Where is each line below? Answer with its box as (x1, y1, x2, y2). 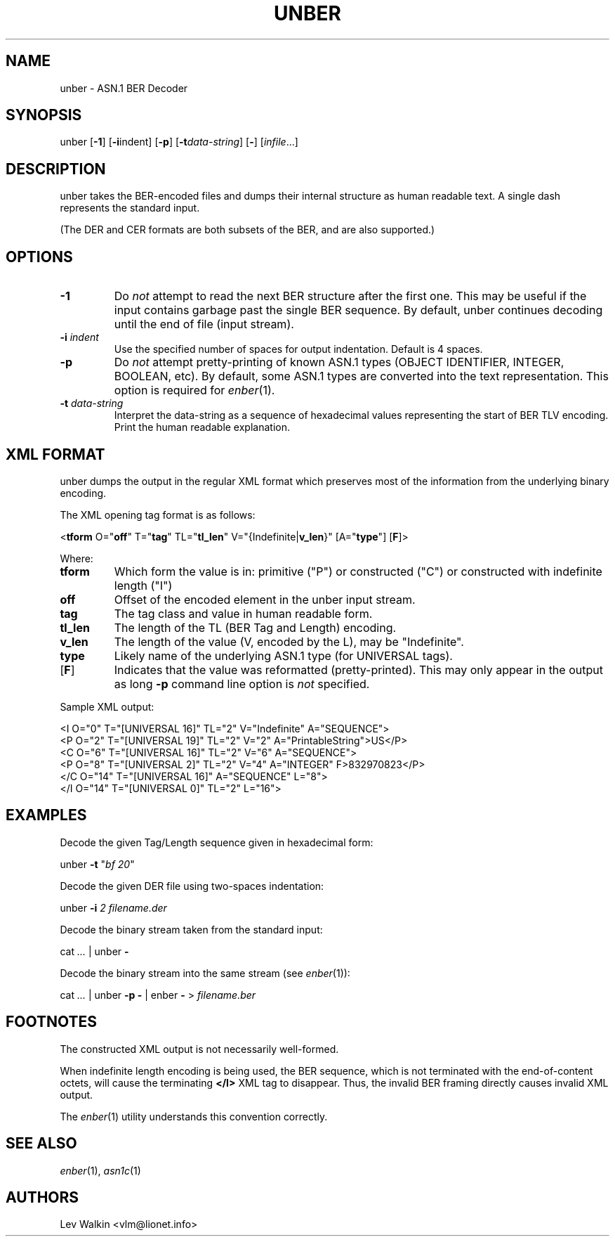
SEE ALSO (6, 1134, 77, 1153)
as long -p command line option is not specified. (114, 676, 370, 691)
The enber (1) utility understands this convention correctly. (60, 1110, 328, 1123)
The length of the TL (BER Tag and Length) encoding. (114, 620, 397, 635)
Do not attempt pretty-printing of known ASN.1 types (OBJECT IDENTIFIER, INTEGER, (114, 355, 564, 370)
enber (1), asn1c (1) (60, 1164, 141, 1177)
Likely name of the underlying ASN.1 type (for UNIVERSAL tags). (114, 648, 453, 663)
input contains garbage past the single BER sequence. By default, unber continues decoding (114, 303, 603, 318)
